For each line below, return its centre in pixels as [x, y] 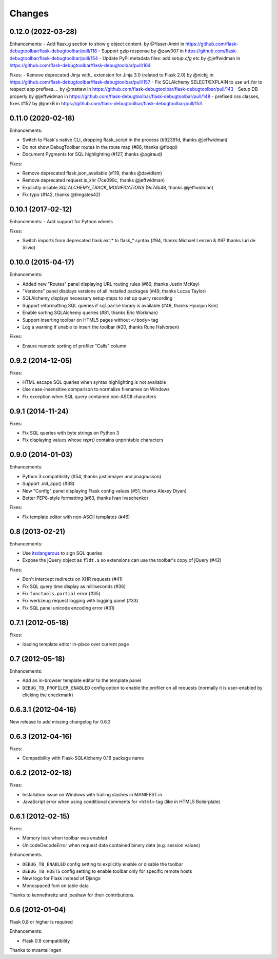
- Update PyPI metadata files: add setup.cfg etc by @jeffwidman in [170, 58]
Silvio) [29, 248]
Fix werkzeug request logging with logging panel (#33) [80, 601]
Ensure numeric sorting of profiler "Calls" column [74, 346]
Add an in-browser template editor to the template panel [82, 680]
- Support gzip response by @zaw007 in [141, 51]
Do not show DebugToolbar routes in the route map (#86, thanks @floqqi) [100, 147]
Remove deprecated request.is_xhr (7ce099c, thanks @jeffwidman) [94, 180]
